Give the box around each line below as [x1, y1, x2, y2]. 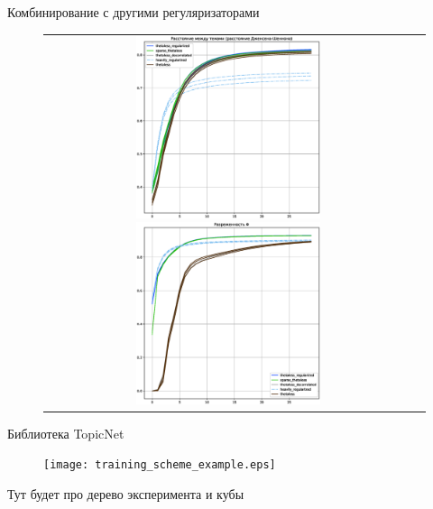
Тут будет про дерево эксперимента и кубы [7, 485, 244, 504]
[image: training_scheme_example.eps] [43, 458, 276, 472]
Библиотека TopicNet [7, 423, 124, 442]
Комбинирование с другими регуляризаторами [7, 3, 260, 21]
